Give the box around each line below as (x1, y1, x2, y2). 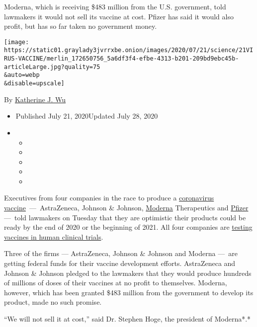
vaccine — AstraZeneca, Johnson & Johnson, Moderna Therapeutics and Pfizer (4, 202, 249, 213)
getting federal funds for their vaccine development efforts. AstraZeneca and (4, 258, 236, 268)
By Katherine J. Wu (4, 94, 66, 104)
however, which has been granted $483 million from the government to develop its (4, 287, 254, 297)
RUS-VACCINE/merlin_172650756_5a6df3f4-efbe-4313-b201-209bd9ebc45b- (4, 55, 239, 63)
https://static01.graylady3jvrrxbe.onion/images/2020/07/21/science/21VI (4, 47, 254, 54)
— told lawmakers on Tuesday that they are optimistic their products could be (4, 212, 246, 222)
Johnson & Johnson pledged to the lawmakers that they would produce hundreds (4, 267, 252, 278)
